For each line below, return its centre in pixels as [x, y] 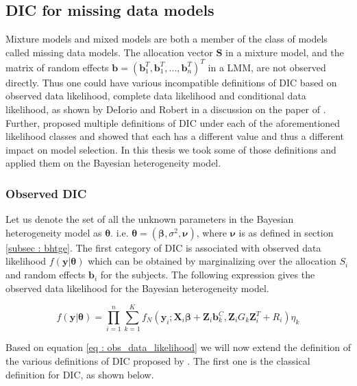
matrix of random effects [57, 67]
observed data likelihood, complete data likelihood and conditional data [156, 96]
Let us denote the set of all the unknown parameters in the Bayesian [150, 219]
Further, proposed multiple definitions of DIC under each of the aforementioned [173, 122]
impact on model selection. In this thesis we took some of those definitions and [171, 149]
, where [212, 232]
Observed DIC [46, 193]
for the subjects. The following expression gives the [208, 275]
